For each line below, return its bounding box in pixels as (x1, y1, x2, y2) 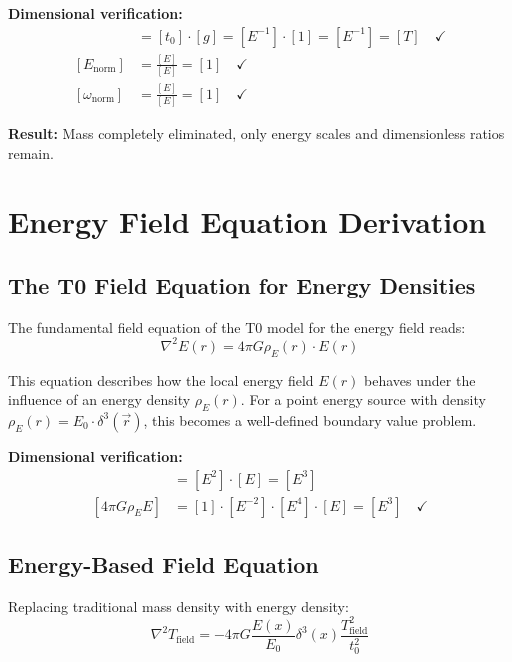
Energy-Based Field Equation (8, 549, 319, 580)
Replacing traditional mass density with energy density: (8, 595, 349, 616)
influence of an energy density (8, 389, 191, 410)
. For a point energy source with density (240, 389, 486, 410)
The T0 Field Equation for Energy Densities (8, 269, 476, 300)
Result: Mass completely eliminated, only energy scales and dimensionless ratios (8, 122, 505, 143)
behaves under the (364, 369, 476, 390)
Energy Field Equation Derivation (8, 201, 487, 242)
